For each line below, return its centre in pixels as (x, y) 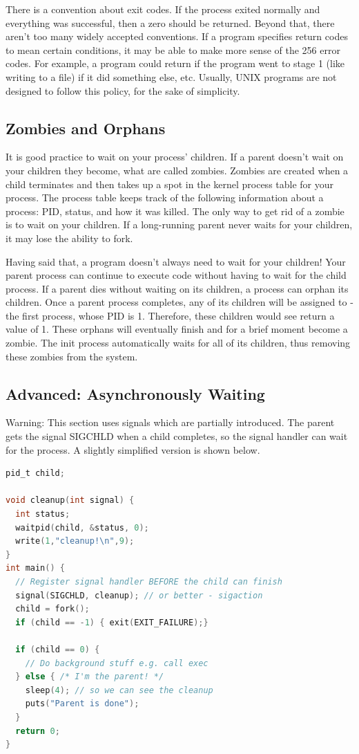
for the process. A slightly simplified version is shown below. (133, 449)
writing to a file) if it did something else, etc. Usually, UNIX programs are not (171, 76)
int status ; (43, 514)
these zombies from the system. (72, 356)
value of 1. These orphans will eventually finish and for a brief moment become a (177, 329)
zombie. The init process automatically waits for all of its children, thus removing (178, 343)
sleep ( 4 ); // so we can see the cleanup (119, 690)
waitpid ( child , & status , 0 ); (82, 527)
